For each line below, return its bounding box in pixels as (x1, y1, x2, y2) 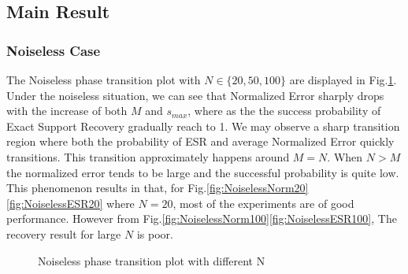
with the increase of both (6, 102, 128, 119)
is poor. (136, 225, 173, 242)
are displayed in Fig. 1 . (289, 72, 397, 87)
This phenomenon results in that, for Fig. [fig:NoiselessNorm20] (6, 180, 309, 196)
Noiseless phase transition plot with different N (38, 252, 265, 268)
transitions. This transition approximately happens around (6, 148, 290, 165)
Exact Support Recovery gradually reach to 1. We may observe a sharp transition (6, 117, 400, 134)
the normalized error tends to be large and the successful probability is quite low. (6, 164, 399, 180)
